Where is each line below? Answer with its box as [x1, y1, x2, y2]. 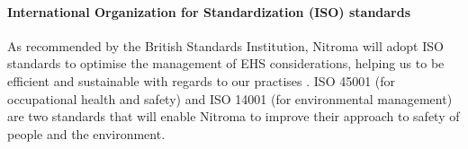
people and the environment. [7, 124, 166, 143]
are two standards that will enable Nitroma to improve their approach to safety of [7, 107, 460, 126]
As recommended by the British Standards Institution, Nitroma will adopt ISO [7, 36, 444, 55]
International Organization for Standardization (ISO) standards [7, 2, 411, 21]
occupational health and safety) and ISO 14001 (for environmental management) [7, 89, 453, 108]
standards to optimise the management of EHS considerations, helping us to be [7, 54, 445, 73]
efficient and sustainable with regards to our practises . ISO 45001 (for [7, 71, 396, 90]
